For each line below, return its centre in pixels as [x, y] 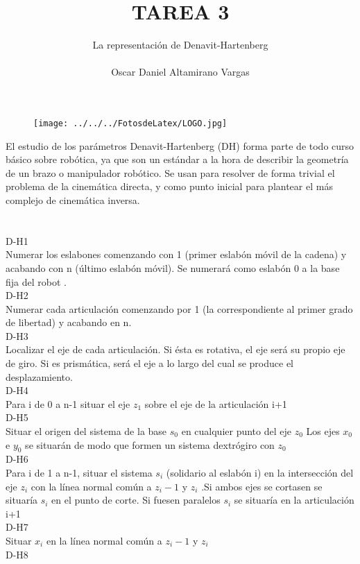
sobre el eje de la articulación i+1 [216, 403]
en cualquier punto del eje [236, 431]
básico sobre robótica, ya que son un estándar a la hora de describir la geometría [177, 159]
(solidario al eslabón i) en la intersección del [260, 473]
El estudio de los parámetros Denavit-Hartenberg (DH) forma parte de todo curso [180, 145]
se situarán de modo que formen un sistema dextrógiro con [150, 444]
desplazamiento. [39, 376]
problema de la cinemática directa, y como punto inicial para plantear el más [169, 186]
